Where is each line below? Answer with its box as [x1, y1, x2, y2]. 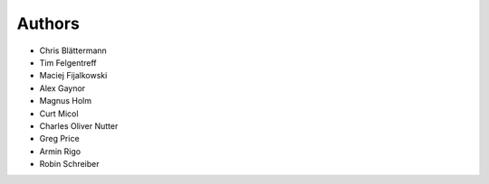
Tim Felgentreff [39, 57, 97, 68]
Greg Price [39, 133, 81, 144]
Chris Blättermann [39, 45, 108, 56]
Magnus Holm [39, 96, 92, 106]
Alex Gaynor [39, 82, 86, 94]
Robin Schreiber [39, 159, 100, 170]
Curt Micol [39, 108, 79, 119]
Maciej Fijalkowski [39, 70, 108, 81]
